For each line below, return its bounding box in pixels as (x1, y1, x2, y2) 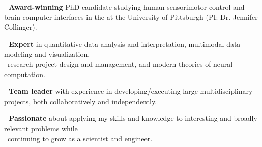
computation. (4, 68, 45, 79)
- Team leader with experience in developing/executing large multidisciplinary (4, 86, 253, 96)
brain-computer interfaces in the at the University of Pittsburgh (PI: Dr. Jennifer (4, 11, 258, 22)
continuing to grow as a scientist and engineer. (7, 133, 153, 143)
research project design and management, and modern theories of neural (7, 58, 233, 69)
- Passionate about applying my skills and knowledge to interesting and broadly (4, 113, 257, 124)
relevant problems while (4, 122, 78, 133)
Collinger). (4, 21, 37, 32)
